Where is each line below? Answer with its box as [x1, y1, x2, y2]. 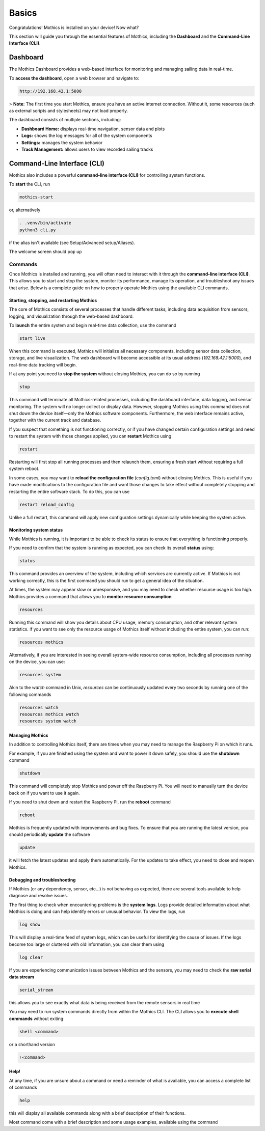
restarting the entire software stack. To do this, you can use [9, 489, 130, 495]
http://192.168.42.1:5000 [19, 88, 82, 94]
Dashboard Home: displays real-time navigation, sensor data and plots [21, 126, 165, 132]
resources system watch [19, 718, 77, 724]
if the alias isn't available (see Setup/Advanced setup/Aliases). [9, 240, 135, 246]
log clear [19, 954, 43, 960]
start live [19, 335, 46, 341]
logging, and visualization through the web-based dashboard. [9, 313, 134, 319]
